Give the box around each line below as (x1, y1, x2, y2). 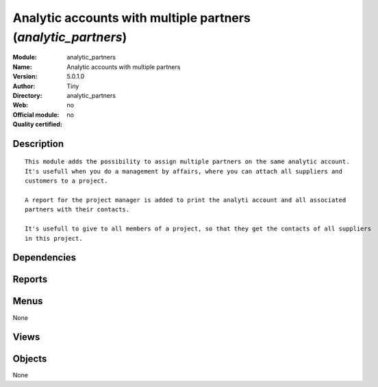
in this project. (25, 235, 83, 242)
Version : (12, 72, 38, 81)
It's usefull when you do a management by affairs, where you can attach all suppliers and (25, 168, 342, 175)
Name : (12, 62, 32, 71)
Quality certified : (12, 120, 63, 129)
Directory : (12, 91, 42, 99)
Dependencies (12, 252, 77, 263)
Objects (12, 353, 47, 365)
